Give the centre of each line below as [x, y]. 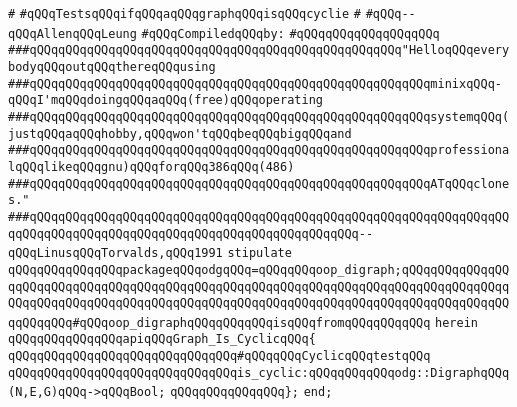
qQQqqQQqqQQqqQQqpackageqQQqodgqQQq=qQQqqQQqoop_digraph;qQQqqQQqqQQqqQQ [259, 269]
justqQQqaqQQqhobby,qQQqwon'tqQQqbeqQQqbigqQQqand [180, 133]
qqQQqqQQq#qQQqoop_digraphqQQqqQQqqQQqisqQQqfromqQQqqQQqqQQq [219, 322]
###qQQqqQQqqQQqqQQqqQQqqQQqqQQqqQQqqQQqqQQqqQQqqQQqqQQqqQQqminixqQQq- [255, 83]
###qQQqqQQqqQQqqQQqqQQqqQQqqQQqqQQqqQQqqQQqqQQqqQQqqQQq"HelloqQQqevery [259, 50]
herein [456, 322]
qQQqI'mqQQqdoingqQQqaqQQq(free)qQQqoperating [165, 100]
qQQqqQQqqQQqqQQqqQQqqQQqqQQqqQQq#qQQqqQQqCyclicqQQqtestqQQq [219, 356]
